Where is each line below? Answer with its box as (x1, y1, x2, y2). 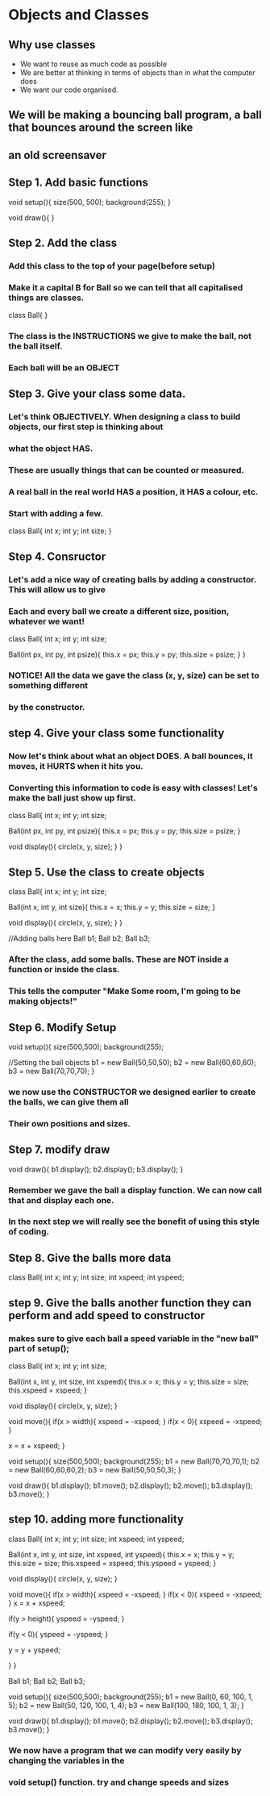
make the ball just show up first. (8, 792, 137, 804)
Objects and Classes (8, 6, 149, 24)
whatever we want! (8, 616, 85, 627)
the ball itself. (8, 340, 63, 352)
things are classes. (8, 292, 85, 303)
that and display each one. (8, 1194, 114, 1205)
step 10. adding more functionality (8, 1513, 184, 1527)
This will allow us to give (8, 583, 106, 595)
